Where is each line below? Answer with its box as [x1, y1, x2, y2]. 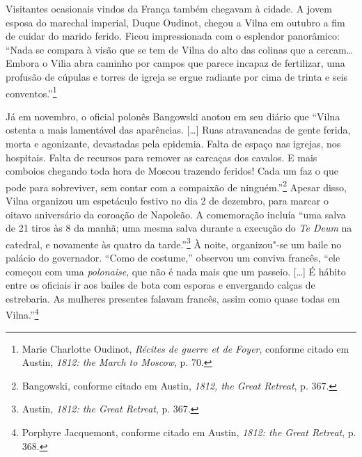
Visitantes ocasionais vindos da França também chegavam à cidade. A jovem [6, 1, 332, 15]
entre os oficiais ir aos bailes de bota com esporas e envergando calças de [6, 278, 315, 292]
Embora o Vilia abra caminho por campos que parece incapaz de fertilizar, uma [6, 56, 345, 70]
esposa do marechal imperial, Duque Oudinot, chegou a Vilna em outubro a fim [6, 15, 345, 29]
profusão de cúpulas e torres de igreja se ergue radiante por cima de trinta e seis [6, 69, 348, 83]
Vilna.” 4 [6, 305, 39, 322]
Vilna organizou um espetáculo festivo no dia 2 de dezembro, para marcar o [6, 193, 329, 208]
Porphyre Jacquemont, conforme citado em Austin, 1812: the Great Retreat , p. [22, 425, 356, 440]
